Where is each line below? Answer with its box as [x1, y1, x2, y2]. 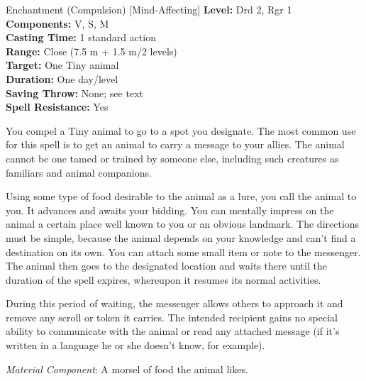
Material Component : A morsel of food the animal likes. [6, 361, 248, 376]
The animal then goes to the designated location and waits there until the [6, 258, 327, 273]
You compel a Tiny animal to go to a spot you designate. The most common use [6, 123, 356, 138]
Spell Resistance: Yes [6, 99, 109, 114]
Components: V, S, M [6, 16, 109, 31]
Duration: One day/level [6, 71, 118, 86]
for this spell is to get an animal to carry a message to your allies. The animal [6, 137, 345, 152]
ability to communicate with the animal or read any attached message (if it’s [6, 324, 340, 338]
